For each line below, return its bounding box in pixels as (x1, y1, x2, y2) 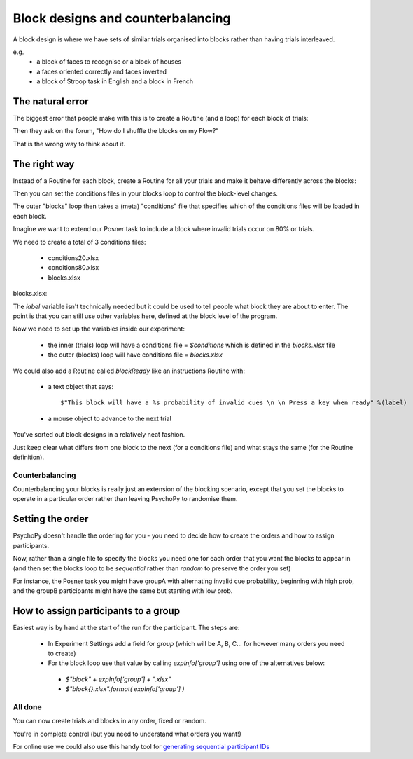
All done (13, 702, 42, 711)
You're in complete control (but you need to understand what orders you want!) (13, 730, 241, 738)
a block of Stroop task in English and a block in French (36, 77, 194, 86)
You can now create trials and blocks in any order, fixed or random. (13, 717, 206, 725)
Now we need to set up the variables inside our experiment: (13, 324, 185, 333)
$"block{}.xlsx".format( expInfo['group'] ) (65, 685, 185, 693)
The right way (13, 158, 75, 170)
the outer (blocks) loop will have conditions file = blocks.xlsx (48, 350, 223, 359)
